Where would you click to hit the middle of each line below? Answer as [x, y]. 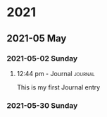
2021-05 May [37, 38]
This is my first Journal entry [58, 87]
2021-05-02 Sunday [42, 58]
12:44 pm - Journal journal [56, 73]
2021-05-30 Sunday [42, 105]
